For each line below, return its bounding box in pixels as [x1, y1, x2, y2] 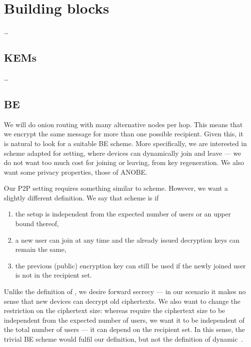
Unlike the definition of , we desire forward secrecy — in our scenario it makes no [4, 286, 246, 297]
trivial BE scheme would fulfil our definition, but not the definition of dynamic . [4, 334, 243, 344]
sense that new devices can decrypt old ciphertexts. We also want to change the [4, 296, 241, 306]
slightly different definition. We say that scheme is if [4, 192, 159, 202]
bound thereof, [15, 218, 59, 229]
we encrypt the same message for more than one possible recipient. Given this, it [4, 129, 244, 139]
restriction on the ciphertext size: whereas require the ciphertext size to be [4, 305, 225, 315]
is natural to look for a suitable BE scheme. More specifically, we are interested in [4, 138, 247, 148]
